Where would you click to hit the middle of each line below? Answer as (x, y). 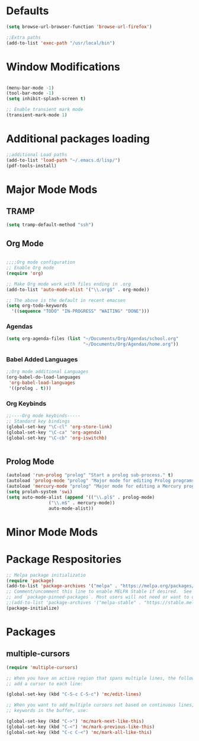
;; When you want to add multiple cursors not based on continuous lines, (100, 705)
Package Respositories (64, 559)
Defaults (28, 11)
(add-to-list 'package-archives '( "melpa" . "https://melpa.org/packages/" (102, 586)
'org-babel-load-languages (42, 383)
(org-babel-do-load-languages (44, 377)
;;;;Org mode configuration (41, 262)
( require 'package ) (30, 581)
